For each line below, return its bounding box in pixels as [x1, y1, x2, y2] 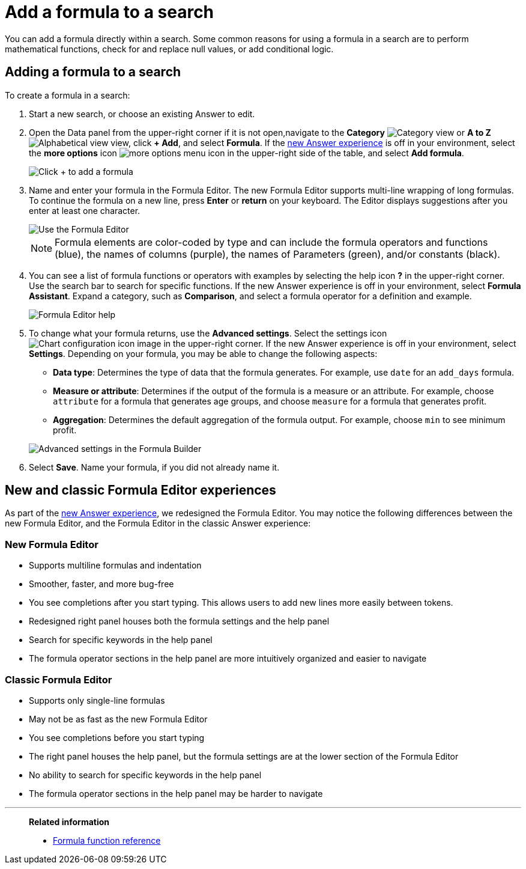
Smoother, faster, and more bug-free [29, 579, 174, 590]
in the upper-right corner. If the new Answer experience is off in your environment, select [163, 338, 516, 349]
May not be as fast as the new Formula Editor [29, 713, 208, 724]
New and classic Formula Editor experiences [5, 483, 276, 498]
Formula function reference [53, 835, 161, 846]
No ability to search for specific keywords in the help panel [29, 769, 262, 780]
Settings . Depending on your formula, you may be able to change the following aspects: [29, 348, 378, 359]
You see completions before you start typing [29, 732, 205, 743]
